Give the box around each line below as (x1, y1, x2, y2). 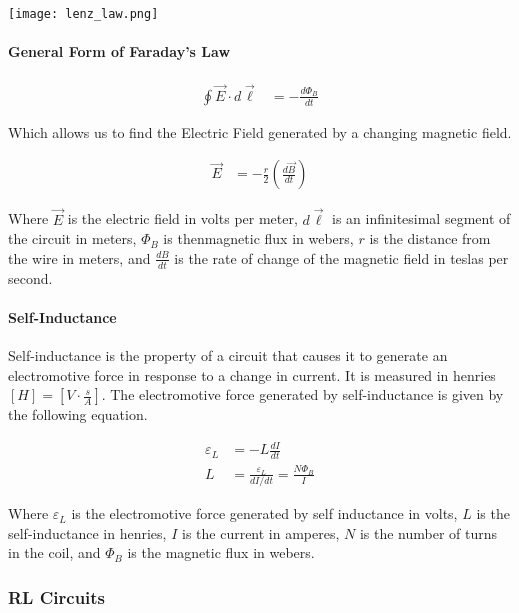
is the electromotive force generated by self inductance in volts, (71, 503, 458, 524)
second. (8, 267, 53, 288)
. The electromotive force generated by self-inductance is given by (101, 384, 504, 405)
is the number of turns (359, 522, 498, 543)
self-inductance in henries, (8, 522, 167, 543)
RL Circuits (8, 584, 106, 609)
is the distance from (369, 228, 491, 249)
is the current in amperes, (181, 522, 340, 543)
